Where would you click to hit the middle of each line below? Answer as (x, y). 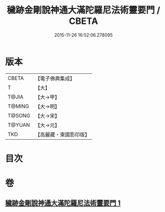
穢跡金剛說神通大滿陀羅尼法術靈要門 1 (63, 203)
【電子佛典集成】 (55, 78)
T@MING (18, 106)
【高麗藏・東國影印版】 (63, 134)
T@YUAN (19, 125)
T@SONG (19, 115)
